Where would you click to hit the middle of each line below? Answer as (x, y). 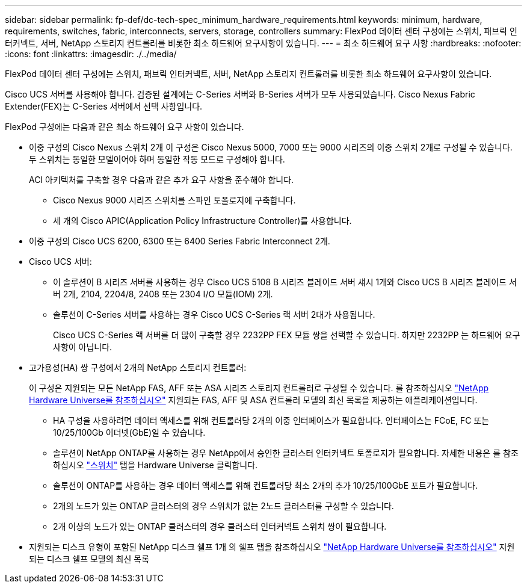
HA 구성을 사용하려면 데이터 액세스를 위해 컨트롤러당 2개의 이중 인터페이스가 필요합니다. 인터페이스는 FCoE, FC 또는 (271, 420)
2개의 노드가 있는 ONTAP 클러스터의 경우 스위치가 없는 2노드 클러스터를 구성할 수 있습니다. (223, 506)
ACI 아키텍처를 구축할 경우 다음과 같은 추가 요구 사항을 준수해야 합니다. (162, 180)
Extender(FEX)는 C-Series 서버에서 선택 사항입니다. (104, 106)
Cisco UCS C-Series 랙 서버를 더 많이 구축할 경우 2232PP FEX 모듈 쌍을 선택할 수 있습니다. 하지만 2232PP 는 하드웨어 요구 (287, 335)
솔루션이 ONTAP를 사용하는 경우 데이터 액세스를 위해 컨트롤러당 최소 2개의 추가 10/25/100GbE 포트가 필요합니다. (266, 485)
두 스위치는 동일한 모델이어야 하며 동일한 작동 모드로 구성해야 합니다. (157, 159)
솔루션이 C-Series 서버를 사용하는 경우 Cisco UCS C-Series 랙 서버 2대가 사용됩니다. (214, 314)
